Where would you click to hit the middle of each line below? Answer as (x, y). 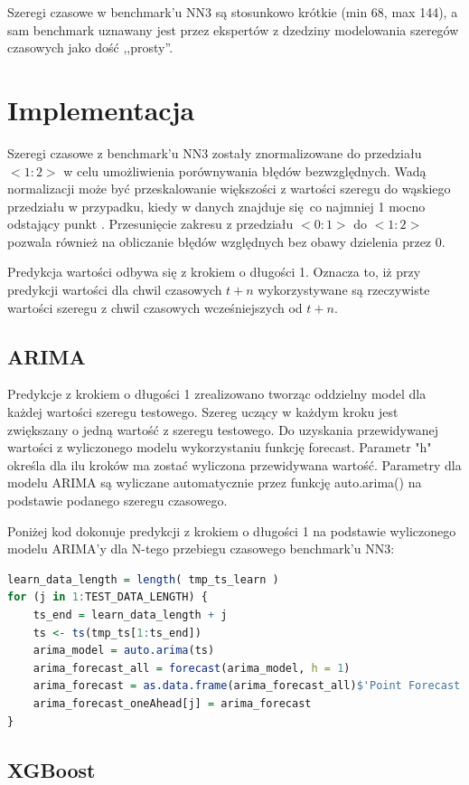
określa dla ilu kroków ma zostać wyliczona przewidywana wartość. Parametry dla (234, 464)
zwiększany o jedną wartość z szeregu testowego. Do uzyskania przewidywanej (223, 429)
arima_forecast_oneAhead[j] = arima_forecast (172, 703)
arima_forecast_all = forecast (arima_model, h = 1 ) (192, 668)
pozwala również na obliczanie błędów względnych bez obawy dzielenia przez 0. (226, 241)
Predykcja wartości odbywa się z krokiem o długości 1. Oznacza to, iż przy (214, 272)
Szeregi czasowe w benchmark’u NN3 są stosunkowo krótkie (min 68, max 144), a (233, 12)
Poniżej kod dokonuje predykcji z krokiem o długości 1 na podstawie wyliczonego (232, 530)
